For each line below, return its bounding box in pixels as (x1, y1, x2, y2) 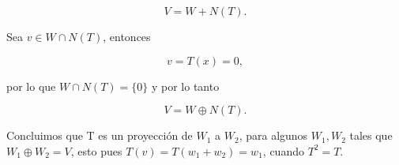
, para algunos (239, 127, 308, 144)
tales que (349, 127, 393, 144)
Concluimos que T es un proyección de (6, 127, 193, 144)
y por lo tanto (151, 77, 220, 94)
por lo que (6, 77, 56, 94)
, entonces (103, 28, 151, 44)
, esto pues (70, 142, 122, 159)
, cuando (262, 142, 304, 159)
